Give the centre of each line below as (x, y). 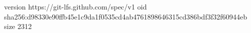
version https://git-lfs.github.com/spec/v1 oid (76, 6)
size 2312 (18, 26)
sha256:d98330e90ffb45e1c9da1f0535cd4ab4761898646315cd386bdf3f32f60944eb (126, 16)
